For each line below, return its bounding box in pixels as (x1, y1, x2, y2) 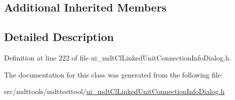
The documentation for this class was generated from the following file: (4, 69, 223, 79)
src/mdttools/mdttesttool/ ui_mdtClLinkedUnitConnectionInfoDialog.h (4, 86, 225, 96)
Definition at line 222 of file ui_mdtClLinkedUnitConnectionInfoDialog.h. (4, 52, 231, 62)
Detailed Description (4, 29, 114, 44)
